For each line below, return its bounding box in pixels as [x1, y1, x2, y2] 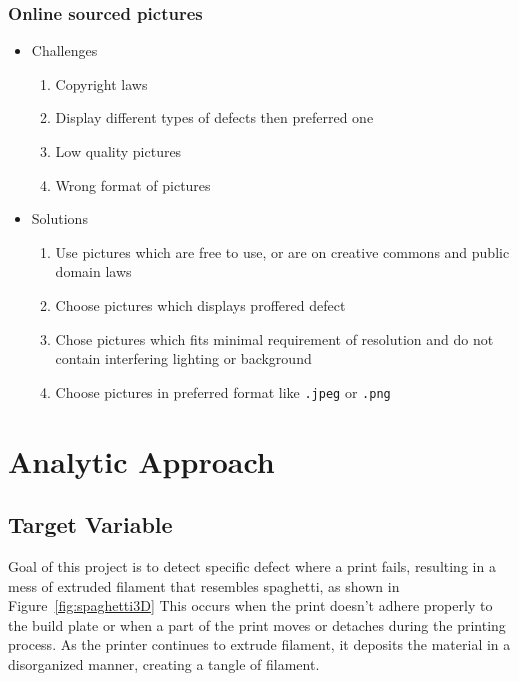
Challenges [31, 40, 98, 61]
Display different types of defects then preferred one [55, 107, 374, 128]
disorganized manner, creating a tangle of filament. [8, 653, 320, 674]
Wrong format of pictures [55, 174, 211, 195]
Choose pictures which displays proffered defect [55, 294, 346, 315]
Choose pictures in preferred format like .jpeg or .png [55, 381, 391, 402]
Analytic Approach [8, 440, 275, 481]
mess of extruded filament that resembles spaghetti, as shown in [8, 575, 400, 596]
